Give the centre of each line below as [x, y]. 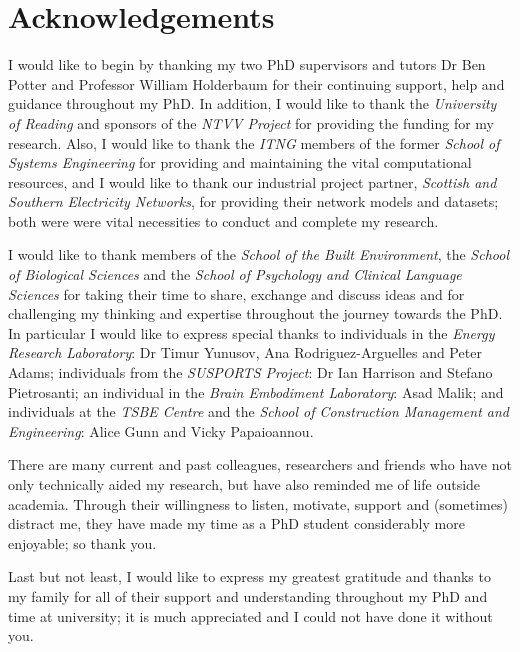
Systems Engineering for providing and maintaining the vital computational [240, 162]
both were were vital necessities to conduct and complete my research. [223, 220]
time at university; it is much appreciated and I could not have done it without [250, 615]
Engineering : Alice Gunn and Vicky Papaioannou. [161, 430]
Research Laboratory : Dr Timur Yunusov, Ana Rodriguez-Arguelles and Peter [245, 352]
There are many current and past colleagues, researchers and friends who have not [260, 464]
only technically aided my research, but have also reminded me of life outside [244, 484]
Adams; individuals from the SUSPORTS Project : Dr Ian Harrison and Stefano [250, 372]
